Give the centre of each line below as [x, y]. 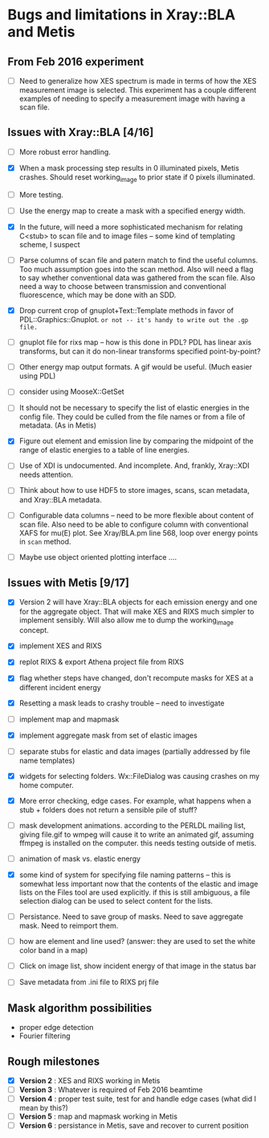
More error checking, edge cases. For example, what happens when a [135, 801]
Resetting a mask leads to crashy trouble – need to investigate [122, 703]
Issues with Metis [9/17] [69, 583]
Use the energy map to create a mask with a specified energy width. [132, 210]
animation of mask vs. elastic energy [80, 859]
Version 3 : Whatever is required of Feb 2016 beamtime [111, 1090]
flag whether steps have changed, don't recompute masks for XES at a [136, 678]
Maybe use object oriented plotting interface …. [98, 557]
